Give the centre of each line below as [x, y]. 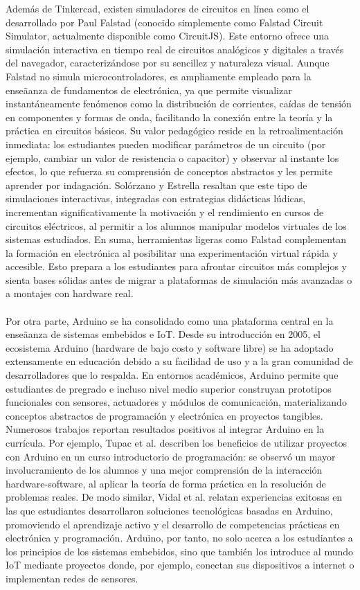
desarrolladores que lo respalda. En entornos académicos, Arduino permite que [172, 375]
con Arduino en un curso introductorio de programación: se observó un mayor [171, 456]
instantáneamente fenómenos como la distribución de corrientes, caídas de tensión [179, 104]
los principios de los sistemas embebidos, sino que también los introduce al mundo [180, 551]
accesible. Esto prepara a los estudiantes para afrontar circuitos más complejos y [176, 266]
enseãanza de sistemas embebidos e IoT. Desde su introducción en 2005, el [163, 334]
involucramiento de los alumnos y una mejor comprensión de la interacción [164, 470]
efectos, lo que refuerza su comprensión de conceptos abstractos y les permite [169, 171]
